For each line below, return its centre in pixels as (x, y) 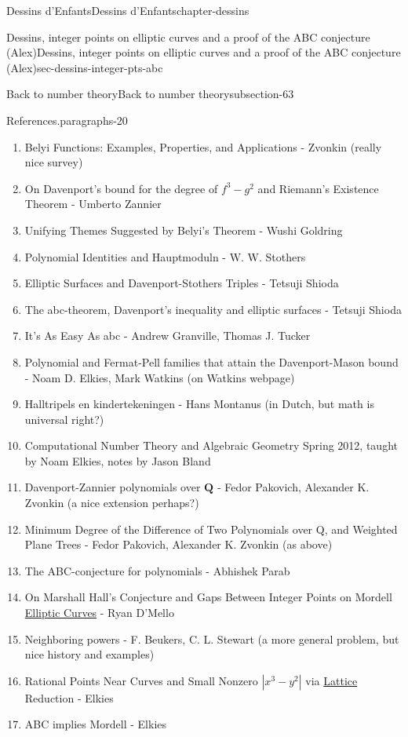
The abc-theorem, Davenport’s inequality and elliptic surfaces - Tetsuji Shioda (213, 309)
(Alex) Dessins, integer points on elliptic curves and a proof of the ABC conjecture (204, 52)
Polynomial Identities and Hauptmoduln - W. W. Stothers (165, 256)
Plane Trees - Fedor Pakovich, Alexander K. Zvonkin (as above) (178, 544)
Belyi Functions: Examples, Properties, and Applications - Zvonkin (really (203, 146)
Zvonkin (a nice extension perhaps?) (112, 503)
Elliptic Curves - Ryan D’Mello (99, 613)
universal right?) (64, 419)
